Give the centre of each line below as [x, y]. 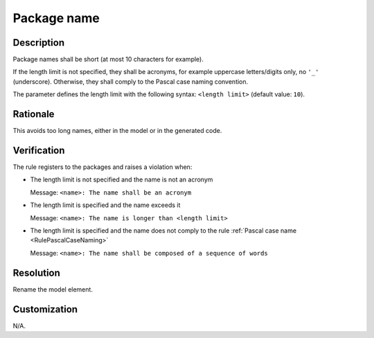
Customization [45, 309]
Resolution [36, 273]
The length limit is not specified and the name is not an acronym [122, 179]
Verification [39, 150]
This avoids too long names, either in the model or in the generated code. [117, 131]
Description [39, 43]
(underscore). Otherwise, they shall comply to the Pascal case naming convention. [131, 81]
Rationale [34, 114]
